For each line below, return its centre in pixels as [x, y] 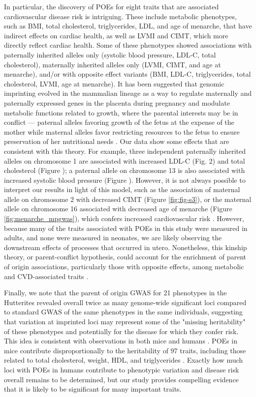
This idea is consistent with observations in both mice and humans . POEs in [121, 341]
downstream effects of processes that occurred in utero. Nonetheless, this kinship [126, 247]
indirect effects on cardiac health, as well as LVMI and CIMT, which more [116, 35]
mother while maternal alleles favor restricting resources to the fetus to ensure [122, 131]
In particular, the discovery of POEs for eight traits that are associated [112, 6]
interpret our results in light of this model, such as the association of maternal [122, 189]
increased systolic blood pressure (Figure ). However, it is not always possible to [125, 180]
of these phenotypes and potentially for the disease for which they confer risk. [121, 331]
